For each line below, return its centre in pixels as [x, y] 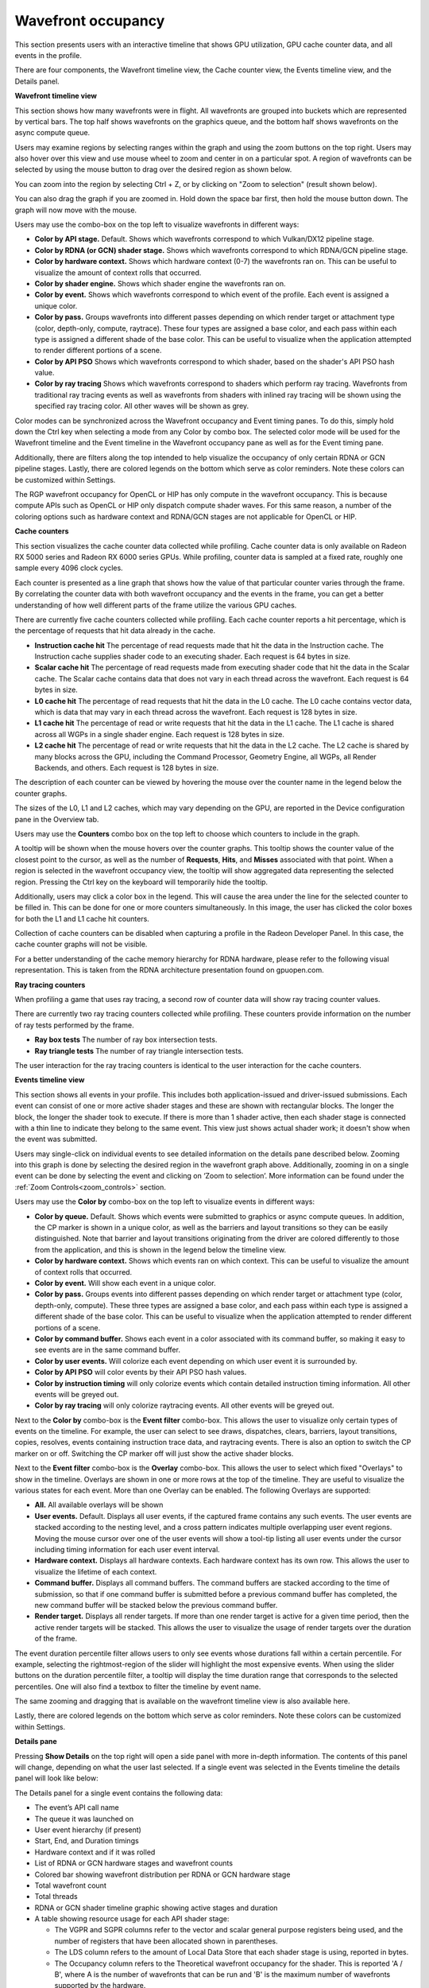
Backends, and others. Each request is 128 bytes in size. [127, 767]
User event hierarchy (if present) [88, 1830]
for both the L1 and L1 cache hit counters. [82, 918]
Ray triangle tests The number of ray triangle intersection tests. [139, 1050]
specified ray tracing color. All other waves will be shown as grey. [142, 406]
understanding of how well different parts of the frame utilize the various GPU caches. [156, 605]
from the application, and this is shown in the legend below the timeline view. [160, 1249]
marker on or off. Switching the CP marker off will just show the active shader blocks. [154, 1453]
